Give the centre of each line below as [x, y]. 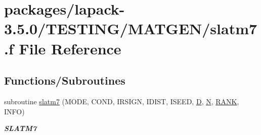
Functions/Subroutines [65, 80]
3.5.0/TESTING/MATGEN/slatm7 [131, 28]
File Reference [70, 48]
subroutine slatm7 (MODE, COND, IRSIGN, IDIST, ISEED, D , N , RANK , [122, 101]
